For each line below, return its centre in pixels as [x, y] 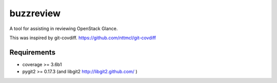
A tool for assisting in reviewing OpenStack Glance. [64, 29]
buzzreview [35, 13]
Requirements [33, 52]
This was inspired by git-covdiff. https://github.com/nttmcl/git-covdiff [83, 38]
